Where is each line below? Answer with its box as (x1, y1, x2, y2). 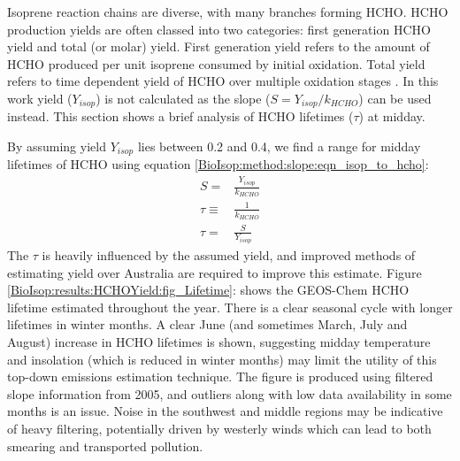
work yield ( (7, 88, 73, 107)
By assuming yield (7, 137, 106, 156)
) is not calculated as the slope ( (96, 88, 271, 107)
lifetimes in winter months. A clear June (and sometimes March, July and (7, 315, 408, 334)
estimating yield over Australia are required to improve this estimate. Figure (7, 263, 422, 281)
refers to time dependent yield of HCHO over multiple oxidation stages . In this (7, 72, 439, 90)
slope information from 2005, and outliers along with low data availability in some (7, 384, 452, 403)
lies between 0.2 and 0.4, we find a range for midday (137, 137, 421, 156)
